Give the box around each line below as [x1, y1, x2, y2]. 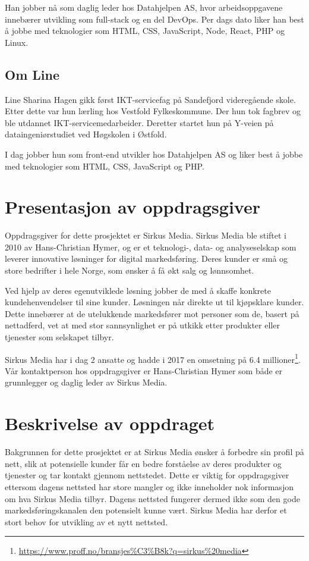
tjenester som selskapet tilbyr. [5, 331, 114, 343]
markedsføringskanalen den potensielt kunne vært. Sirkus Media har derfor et [5, 504, 287, 516]
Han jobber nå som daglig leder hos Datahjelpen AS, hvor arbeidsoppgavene [5, 1, 283, 13]
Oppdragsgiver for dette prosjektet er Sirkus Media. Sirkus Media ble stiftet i [5, 229, 286, 242]
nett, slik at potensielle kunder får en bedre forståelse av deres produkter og [5, 457, 282, 469]
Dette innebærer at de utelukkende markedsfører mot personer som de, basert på [5, 307, 299, 319]
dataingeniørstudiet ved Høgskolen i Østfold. [5, 128, 167, 140]
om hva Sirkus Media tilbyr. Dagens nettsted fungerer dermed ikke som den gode [5, 492, 300, 504]
